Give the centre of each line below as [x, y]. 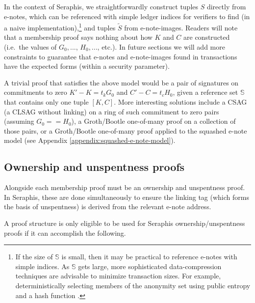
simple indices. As [42, 266]
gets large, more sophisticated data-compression [150, 266]
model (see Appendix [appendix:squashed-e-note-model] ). [90, 140]
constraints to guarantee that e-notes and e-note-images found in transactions [121, 56]
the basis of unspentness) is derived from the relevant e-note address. [108, 207]
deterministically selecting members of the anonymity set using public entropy [133, 285]
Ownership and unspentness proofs [94, 167]
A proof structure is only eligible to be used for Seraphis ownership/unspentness [125, 223]
